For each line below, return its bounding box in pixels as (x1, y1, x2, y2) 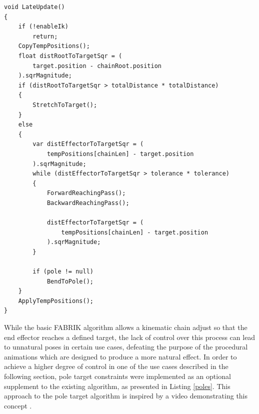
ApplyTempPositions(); (18, 297, 93, 304)
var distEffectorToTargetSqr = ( (32, 140, 144, 148)
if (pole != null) (32, 268, 93, 275)
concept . (4, 400, 32, 410)
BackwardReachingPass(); (46, 199, 129, 206)
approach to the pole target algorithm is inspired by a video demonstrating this (4, 390, 248, 401)
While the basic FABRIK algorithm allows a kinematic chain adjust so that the (4, 322, 247, 332)
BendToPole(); (46, 277, 93, 285)
